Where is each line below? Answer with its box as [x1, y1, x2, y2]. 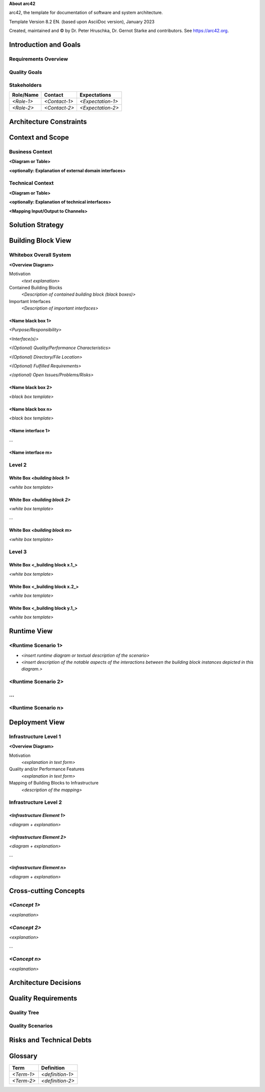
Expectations [79, 91, 111, 98]
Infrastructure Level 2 [9, 799, 62, 806]
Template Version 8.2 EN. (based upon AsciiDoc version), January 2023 [9, 19, 155, 25]
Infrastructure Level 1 [9, 733, 61, 740]
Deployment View [9, 718, 65, 727]
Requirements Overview [9, 56, 68, 62]
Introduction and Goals [9, 40, 81, 49]
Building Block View [9, 236, 72, 245]
